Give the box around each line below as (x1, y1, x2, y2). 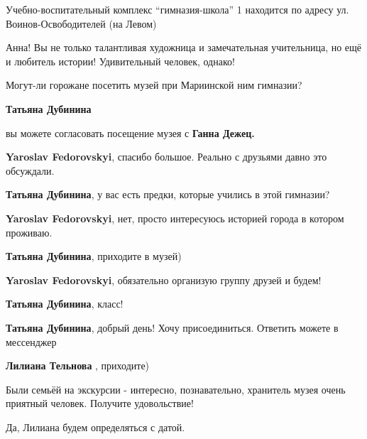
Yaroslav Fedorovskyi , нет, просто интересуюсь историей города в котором (6, 210, 344, 225)
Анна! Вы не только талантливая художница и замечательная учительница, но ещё (6, 40, 362, 55)
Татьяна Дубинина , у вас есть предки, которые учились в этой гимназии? (6, 187, 330, 202)
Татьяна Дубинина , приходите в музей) (6, 249, 182, 264)
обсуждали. (6, 163, 55, 178)
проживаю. (6, 224, 53, 239)
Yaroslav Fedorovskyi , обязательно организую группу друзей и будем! (6, 272, 322, 287)
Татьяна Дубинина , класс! (6, 296, 124, 311)
